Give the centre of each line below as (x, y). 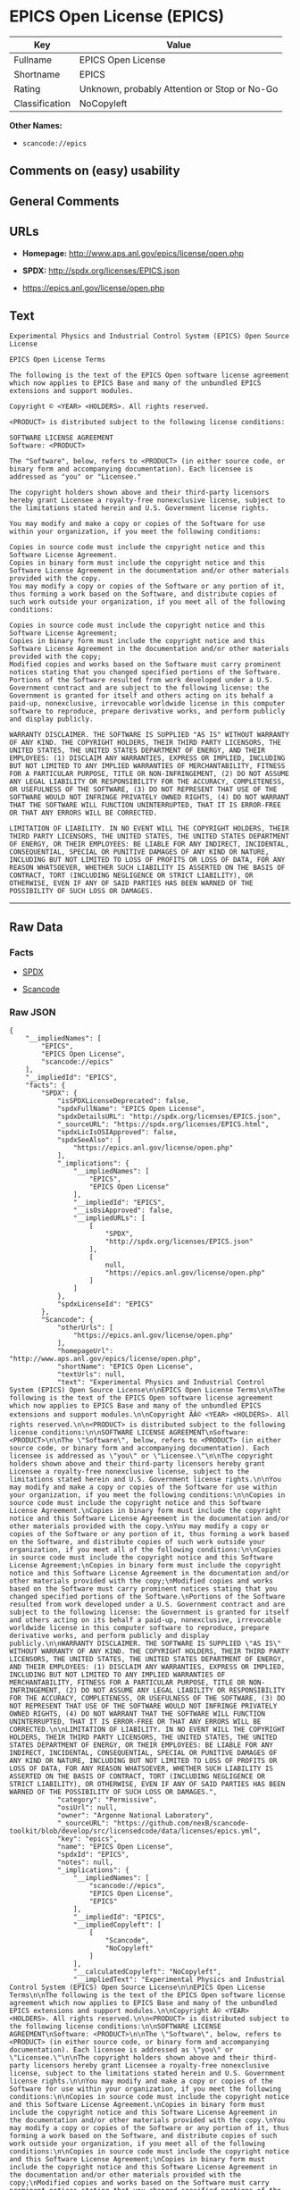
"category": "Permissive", (107, 1800)
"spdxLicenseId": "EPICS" (105, 1304)
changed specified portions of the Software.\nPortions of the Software (147, 1597)
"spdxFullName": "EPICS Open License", (131, 1109)
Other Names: (36, 125)
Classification (42, 103)
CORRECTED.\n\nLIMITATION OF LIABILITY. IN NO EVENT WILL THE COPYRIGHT (147, 1730)
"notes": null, (85, 1863)
